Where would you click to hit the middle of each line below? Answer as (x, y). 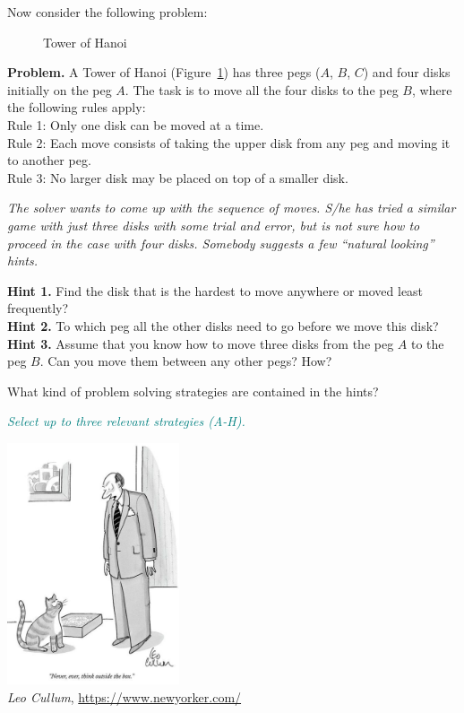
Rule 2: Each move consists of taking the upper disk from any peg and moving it (229, 142)
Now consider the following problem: (107, 12)
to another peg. (49, 160)
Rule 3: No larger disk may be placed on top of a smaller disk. (178, 177)
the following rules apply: (77, 107)
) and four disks (407, 72)
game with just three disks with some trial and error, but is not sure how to (214, 225)
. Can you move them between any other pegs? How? (186, 361)
